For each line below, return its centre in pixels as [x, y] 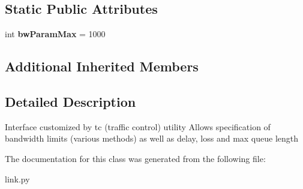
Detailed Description [70, 101]
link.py [17, 178]
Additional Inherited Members [102, 66]
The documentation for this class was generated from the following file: [135, 158]
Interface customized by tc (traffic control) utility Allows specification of [138, 126]
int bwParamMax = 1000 [55, 34]
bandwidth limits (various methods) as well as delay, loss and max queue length [152, 138]
